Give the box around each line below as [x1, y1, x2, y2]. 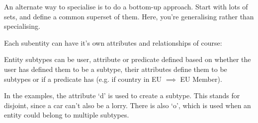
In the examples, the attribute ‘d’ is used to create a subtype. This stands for [4, 90, 240, 101]
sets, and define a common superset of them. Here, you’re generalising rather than [4, 11, 254, 21]
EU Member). [180, 73, 222, 84]
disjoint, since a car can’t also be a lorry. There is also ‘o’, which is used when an [4, 100, 251, 110]
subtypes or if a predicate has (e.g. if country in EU [4, 73, 162, 84]
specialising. [4, 21, 40, 31]
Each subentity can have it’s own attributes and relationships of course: [4, 37, 222, 48]
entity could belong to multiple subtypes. [4, 110, 129, 120]
